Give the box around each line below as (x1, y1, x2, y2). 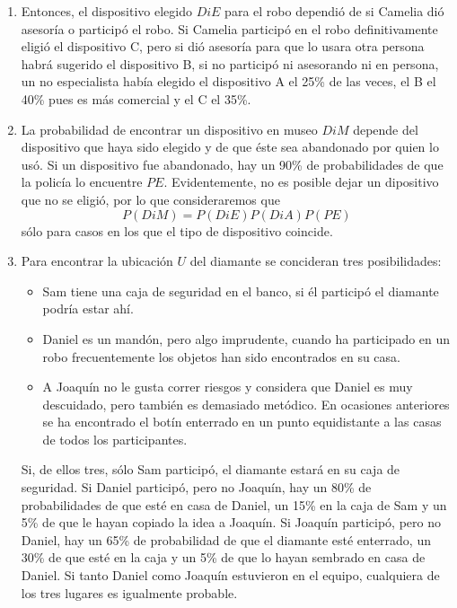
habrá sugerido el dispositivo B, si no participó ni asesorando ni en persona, (21, 54, 439, 73)
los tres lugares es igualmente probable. (21, 583, 238, 602)
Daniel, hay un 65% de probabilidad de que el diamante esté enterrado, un (21, 530, 431, 549)
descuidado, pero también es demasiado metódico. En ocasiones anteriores (42, 394, 450, 413)
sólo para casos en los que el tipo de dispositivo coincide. (21, 221, 333, 240)
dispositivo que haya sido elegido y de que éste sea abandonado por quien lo (21, 137, 439, 156)
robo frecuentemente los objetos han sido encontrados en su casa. (42, 347, 400, 366)
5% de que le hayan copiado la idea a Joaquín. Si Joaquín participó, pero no (21, 513, 441, 532)
